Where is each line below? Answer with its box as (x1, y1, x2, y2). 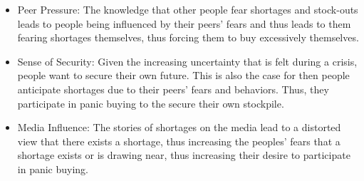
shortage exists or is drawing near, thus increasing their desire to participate (17, 148, 350, 162)
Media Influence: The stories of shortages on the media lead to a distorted (17, 120, 341, 135)
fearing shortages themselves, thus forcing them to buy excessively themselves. (17, 30, 359, 45)
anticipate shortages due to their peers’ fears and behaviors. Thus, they (17, 81, 329, 96)
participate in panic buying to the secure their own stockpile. (17, 95, 284, 110)
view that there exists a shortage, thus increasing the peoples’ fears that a (17, 133, 340, 148)
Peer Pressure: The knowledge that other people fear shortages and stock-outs (17, 2, 358, 16)
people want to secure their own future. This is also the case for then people (17, 68, 350, 83)
